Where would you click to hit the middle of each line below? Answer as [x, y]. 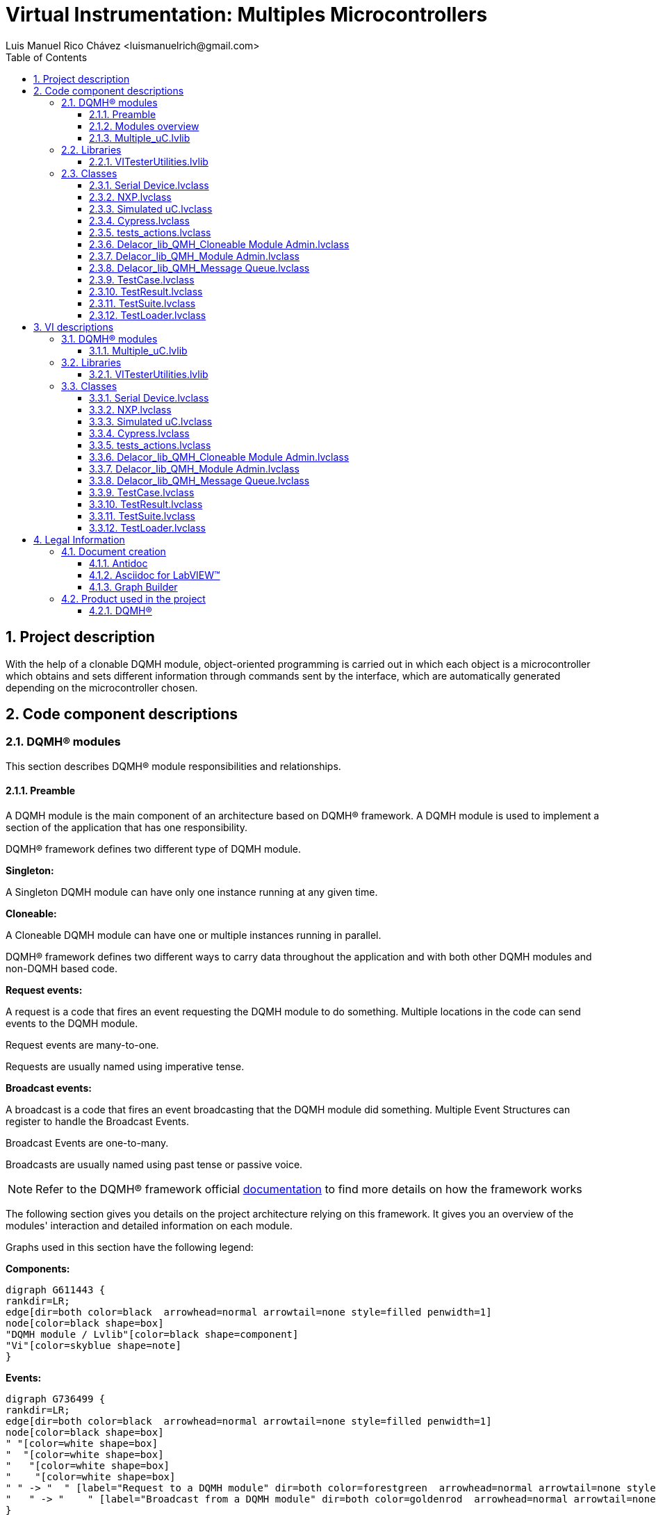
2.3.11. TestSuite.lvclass [142, 303]
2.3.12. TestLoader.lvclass [148, 315]
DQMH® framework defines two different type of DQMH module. [154, 849]
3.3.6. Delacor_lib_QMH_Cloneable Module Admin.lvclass [219, 457]
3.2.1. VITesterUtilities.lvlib [149, 374]
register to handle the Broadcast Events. [97, 1122]
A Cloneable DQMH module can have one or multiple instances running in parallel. [194, 935]
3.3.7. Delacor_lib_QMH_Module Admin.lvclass [194, 468]
